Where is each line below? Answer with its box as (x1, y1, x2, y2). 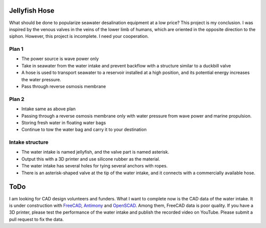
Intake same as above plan (21, 106, 76, 112)
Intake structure (9, 139, 49, 146)
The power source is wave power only (21, 56, 99, 62)
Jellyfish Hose (9, 6, 55, 15)
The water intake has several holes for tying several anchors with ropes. (21, 163, 168, 169)
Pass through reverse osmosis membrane (21, 84, 106, 89)
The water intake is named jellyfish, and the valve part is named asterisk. (21, 149, 169, 155)
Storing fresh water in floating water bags (21, 120, 106, 126)
